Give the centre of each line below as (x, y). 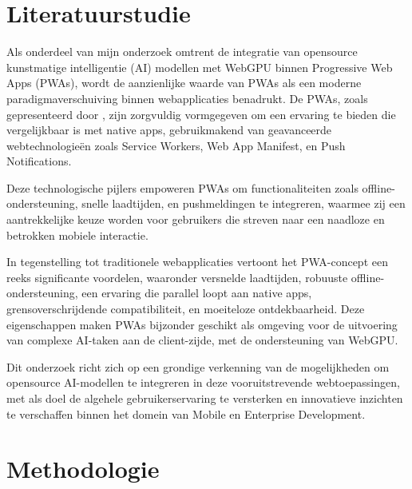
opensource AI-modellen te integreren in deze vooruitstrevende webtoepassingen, (203, 382)
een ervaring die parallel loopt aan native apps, (197, 293)
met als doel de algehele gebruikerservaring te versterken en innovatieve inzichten (205, 398)
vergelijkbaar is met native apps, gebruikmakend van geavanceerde (169, 130)
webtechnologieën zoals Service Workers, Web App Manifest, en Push (176, 145)
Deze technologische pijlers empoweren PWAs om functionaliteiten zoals (182, 187)
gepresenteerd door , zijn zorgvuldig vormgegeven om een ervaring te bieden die (201, 114)
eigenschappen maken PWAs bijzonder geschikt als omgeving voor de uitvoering (202, 324)
